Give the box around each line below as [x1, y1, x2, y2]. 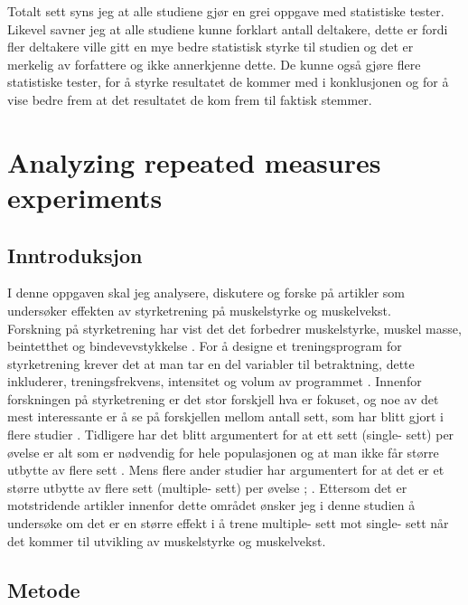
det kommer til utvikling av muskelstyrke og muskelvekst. [7, 531, 326, 550]
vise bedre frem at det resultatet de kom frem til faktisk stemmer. [7, 90, 372, 109]
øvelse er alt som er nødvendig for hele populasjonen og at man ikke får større [7, 442, 439, 461]
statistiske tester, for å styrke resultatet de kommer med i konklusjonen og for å [7, 72, 449, 91]
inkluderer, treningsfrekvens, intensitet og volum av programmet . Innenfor [7, 372, 422, 391]
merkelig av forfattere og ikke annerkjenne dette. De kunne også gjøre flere [7, 54, 421, 73]
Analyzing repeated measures [7, 143, 381, 180]
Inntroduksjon [7, 241, 143, 269]
